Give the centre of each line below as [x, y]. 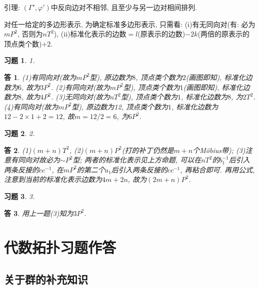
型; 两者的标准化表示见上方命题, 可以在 [137, 160]
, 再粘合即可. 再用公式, [217, 169]
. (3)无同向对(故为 [80, 97]
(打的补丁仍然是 [148, 150]
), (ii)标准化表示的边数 [90, 34]
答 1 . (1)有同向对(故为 [40, 77]
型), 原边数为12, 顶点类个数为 [120, 106]
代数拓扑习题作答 [60, 247]
